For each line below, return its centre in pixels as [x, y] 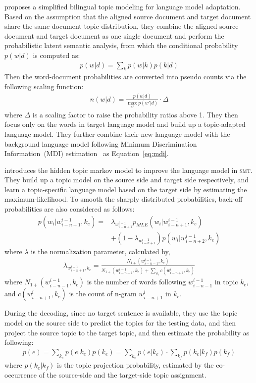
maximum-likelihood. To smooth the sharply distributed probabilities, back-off [124, 199]
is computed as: [56, 55]
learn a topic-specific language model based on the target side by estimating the [126, 189]
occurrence [21, 374]
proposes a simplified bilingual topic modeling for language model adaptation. [123, 6]
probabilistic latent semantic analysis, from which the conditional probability [121, 45]
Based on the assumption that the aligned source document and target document [128, 16]
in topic [226, 282]
